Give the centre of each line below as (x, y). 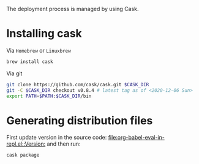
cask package (23, 155)
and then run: (64, 144)
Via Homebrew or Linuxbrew (39, 50)
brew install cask (30, 61)
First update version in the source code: (57, 138)
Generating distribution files (80, 120)
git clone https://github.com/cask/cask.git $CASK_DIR (78, 84)
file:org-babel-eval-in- (137, 138)
